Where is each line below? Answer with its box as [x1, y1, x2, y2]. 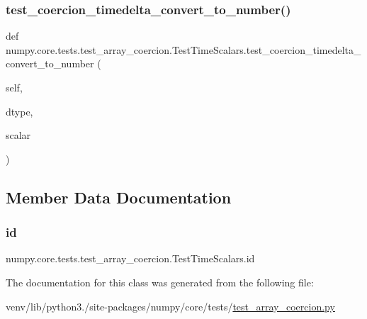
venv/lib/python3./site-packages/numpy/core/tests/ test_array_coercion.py [6, 298, 335, 313]
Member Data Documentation [6, 186, 232, 208]
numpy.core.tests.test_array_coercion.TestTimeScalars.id [6, 251, 255, 266]
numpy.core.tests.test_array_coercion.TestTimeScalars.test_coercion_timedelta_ [6, 42, 361, 57]
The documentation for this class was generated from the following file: [6, 274, 314, 289]
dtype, [6, 103, 33, 118]
